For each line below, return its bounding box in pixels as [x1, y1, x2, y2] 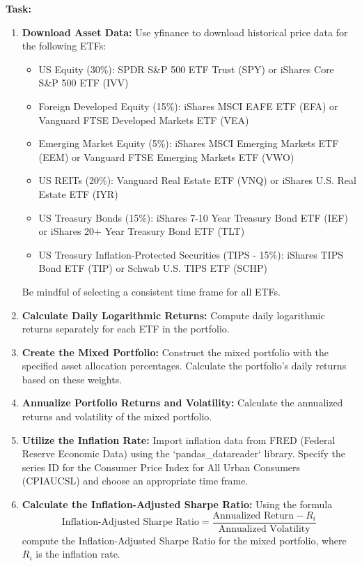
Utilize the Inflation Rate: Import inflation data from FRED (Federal [22, 432, 336, 447]
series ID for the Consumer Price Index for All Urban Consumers [22, 459, 301, 474]
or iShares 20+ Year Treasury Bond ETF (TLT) [38, 224, 245, 238]
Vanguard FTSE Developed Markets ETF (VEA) [38, 112, 249, 127]
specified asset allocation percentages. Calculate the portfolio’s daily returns [22, 358, 347, 373]
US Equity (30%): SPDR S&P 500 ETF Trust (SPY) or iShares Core [38, 61, 334, 76]
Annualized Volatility [218, 523, 310, 534]
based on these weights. [22, 372, 123, 386]
